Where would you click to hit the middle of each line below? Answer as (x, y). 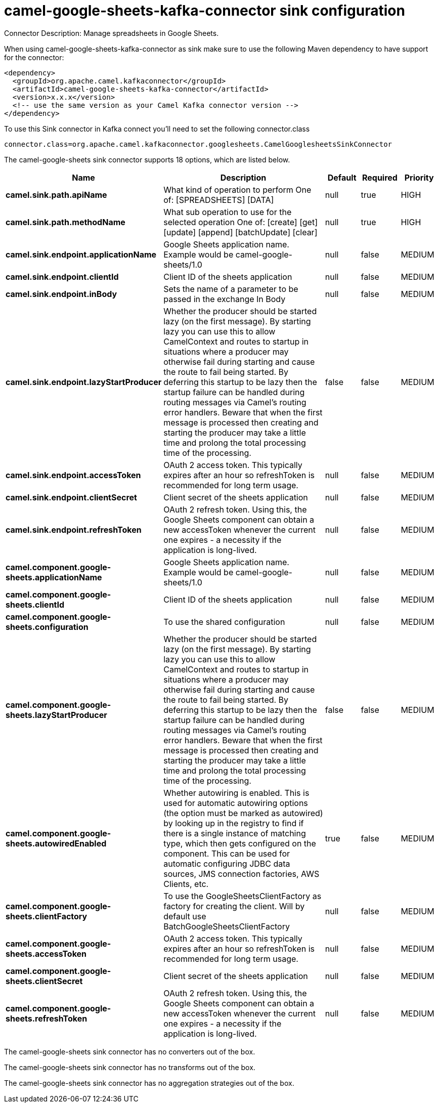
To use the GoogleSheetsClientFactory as (243, 896)
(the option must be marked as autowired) (243, 813)
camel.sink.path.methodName (65, 222)
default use (185, 916)
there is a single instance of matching (235, 833)
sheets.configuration (47, 627)
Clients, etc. (186, 884)
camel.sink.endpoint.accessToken (73, 475)
